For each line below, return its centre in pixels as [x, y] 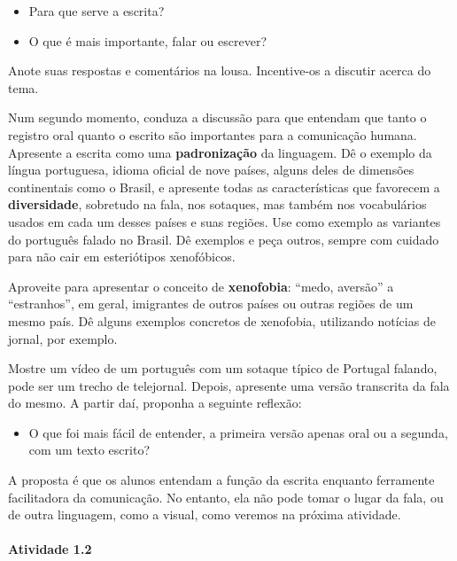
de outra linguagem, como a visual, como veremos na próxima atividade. [205, 514]
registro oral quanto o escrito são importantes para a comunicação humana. [213, 134]
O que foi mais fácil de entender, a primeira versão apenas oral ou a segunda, [238, 432]
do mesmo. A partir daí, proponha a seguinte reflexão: [155, 403]
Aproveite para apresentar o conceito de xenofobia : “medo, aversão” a [201, 286]
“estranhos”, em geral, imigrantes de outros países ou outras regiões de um [211, 304]
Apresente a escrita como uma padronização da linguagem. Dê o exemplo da [220, 152]
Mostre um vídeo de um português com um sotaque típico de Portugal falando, [223, 368]
